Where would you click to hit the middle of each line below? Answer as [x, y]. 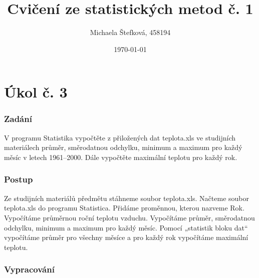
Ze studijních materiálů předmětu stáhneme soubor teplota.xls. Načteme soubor [126, 198]
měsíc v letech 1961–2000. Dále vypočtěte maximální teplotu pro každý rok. [121, 157]
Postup [19, 179]
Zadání [18, 119]
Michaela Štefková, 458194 [130, 32]
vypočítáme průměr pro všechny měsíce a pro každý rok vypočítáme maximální [126, 237]
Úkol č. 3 [36, 92]
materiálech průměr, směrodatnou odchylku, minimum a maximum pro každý [123, 147]
